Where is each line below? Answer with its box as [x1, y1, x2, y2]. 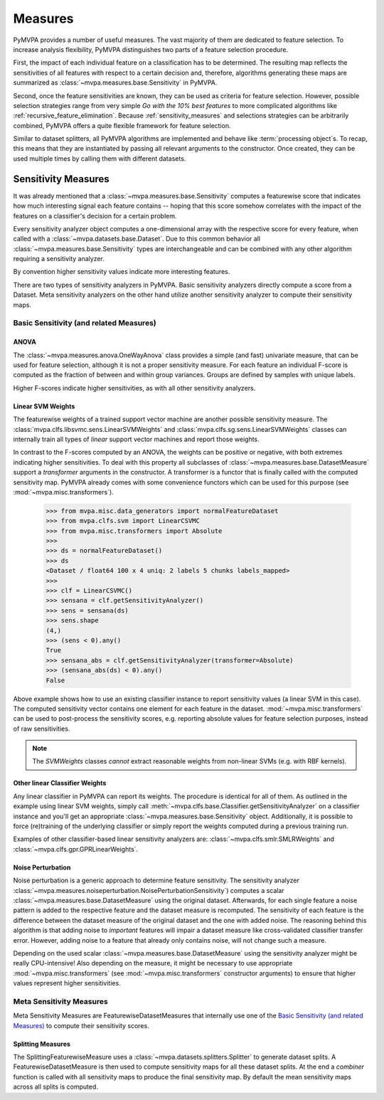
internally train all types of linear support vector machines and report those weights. [13, 435, 260, 443]
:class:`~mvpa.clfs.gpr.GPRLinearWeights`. [13, 845, 139, 853]
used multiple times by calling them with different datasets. [13, 154, 186, 163]
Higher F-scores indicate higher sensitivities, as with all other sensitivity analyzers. [13, 384, 256, 392]
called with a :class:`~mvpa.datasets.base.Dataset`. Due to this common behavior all [13, 235, 261, 243]
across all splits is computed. [13, 1082, 99, 1091]
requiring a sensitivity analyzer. [13, 255, 105, 263]
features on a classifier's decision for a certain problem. [13, 211, 177, 220]
